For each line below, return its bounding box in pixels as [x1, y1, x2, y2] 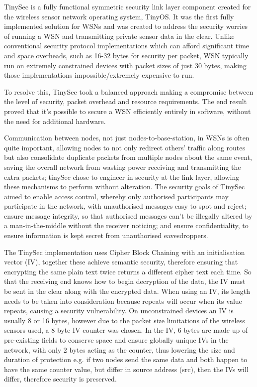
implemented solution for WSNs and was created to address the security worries [4, 21, 248, 31]
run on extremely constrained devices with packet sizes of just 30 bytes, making [4, 60, 247, 70]
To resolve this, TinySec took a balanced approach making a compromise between [4, 86, 254, 97]
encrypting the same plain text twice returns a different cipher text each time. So [4, 266, 252, 276]
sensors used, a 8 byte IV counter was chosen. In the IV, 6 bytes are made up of [4, 325, 248, 335]
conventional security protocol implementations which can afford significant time [4, 40, 250, 51]
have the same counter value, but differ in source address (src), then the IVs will [4, 364, 249, 374]
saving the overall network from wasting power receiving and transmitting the [4, 161, 241, 172]
